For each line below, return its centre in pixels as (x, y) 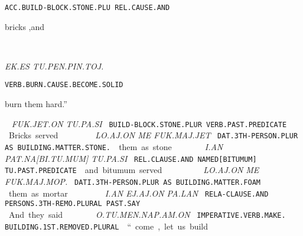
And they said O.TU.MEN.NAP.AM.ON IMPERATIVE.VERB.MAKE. (147, 214)
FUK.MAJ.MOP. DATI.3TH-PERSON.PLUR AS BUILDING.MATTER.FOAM (133, 181)
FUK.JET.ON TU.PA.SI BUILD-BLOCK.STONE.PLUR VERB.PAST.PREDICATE (149, 123)
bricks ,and (25, 26)
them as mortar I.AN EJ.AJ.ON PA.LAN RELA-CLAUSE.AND (139, 193)
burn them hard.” (36, 104)
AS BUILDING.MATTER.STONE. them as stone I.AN (114, 147)
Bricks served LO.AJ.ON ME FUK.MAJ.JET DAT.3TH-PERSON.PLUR (153, 135)
